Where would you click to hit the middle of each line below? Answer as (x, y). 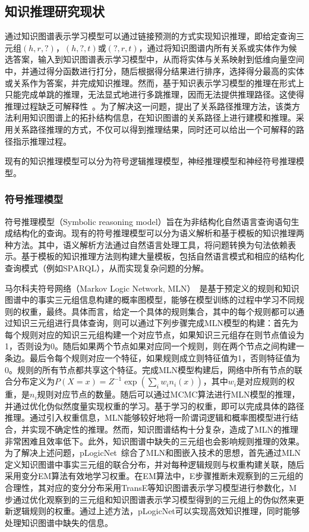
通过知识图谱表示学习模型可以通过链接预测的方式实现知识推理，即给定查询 (150, 36)
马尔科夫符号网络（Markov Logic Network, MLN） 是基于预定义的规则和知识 (152, 288)
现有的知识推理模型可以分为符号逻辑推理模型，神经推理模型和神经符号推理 (150, 161)
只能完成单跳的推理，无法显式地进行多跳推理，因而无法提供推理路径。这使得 (154, 94)
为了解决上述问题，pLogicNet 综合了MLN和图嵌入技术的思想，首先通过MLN (153, 453)
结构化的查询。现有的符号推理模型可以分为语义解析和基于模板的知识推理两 (158, 233)
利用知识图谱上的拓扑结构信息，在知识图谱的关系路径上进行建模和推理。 (154, 118)
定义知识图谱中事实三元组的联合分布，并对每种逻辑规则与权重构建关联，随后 (154, 464)
